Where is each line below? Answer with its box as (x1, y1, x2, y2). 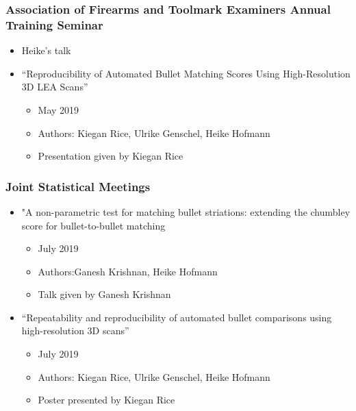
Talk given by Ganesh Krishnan (38, 287, 171, 301)
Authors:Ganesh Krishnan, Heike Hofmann (38, 264, 218, 278)
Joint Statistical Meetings (5, 177, 151, 195)
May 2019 (38, 102, 79, 116)
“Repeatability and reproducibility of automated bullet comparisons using (21, 310, 332, 324)
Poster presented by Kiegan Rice (38, 393, 175, 407)
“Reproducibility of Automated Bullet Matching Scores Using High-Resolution (21, 66, 351, 80)
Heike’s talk (21, 43, 71, 58)
